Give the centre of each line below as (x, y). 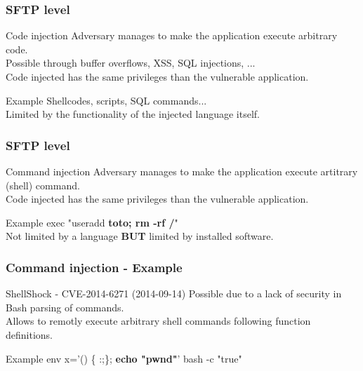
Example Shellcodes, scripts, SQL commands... (106, 100)
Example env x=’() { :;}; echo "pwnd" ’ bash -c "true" (124, 358)
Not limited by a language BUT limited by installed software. (140, 236)
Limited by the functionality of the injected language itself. (133, 114)
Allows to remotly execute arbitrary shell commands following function (158, 321)
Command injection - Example (94, 267)
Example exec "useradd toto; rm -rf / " (92, 222)
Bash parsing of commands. (65, 307)
